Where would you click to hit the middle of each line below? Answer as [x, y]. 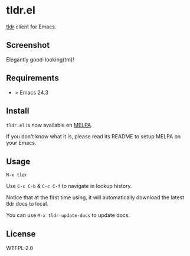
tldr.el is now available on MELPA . [49, 125]
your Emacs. [21, 143]
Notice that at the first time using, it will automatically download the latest [95, 197]
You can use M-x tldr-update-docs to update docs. [68, 215]
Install [18, 111]
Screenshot [28, 45]
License [21, 234]
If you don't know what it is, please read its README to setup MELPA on [94, 137]
